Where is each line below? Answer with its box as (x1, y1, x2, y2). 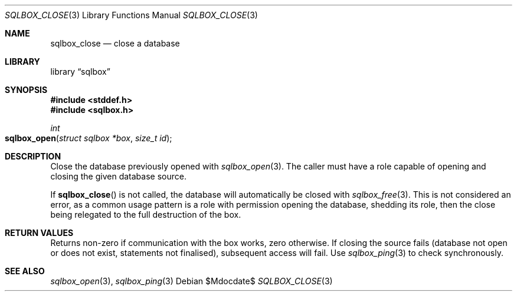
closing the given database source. (50, 171, 186, 181)
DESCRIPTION (5, 151, 61, 161)
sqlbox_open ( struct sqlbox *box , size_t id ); (5, 133, 172, 143)
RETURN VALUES (5, 228, 74, 238)
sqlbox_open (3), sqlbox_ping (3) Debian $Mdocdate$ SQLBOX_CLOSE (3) (50, 276, 333, 286)
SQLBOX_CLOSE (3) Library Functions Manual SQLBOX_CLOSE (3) (5, 10, 258, 20)
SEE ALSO (5, 266, 45, 276)
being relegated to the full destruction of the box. (50, 209, 241, 219)
